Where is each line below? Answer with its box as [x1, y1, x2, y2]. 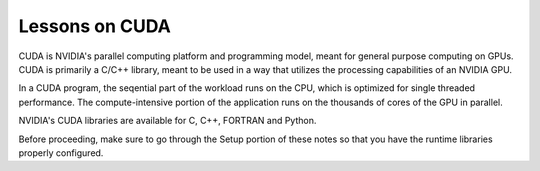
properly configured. [18, 146, 104, 159]
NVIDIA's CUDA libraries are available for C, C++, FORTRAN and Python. [18, 115, 317, 127]
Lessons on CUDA [18, 15, 172, 37]
